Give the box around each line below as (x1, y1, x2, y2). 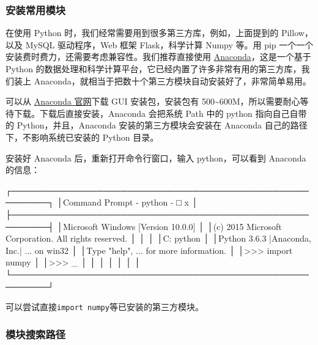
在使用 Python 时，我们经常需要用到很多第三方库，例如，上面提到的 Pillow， (6, 26, 313, 39)
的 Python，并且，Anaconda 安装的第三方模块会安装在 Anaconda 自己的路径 (6, 119, 308, 132)
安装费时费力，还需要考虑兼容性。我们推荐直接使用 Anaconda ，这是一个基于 (6, 50, 311, 63)
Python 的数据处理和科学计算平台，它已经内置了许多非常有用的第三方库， (6, 62, 301, 75)
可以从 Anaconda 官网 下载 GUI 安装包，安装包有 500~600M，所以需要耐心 (6, 95, 300, 108)
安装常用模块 (6, 2, 66, 17)
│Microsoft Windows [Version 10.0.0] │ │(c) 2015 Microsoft (57, 220, 282, 232)
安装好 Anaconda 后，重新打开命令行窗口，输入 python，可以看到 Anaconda (6, 151, 306, 164)
